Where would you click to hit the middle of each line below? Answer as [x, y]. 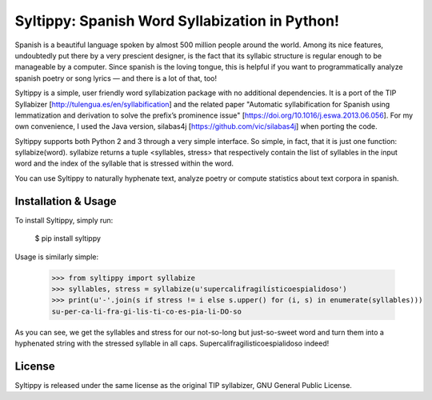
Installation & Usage [66, 201]
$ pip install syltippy [68, 238]
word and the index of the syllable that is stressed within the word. [124, 163]
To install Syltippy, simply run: [64, 220]
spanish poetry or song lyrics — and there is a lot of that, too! [116, 78]
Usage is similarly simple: [57, 257]
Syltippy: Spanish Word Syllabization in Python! [177, 21]
